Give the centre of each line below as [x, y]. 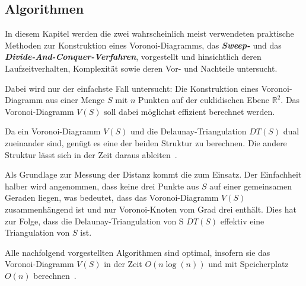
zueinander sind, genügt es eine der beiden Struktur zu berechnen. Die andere [146, 142]
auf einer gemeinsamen [251, 186]
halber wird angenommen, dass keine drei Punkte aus [102, 186]
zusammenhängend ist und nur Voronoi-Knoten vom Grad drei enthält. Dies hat [151, 209]
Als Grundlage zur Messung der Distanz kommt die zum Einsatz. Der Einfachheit [153, 174]
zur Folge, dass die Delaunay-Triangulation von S [94, 221]
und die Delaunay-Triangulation [189, 131]
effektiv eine [242, 221]
